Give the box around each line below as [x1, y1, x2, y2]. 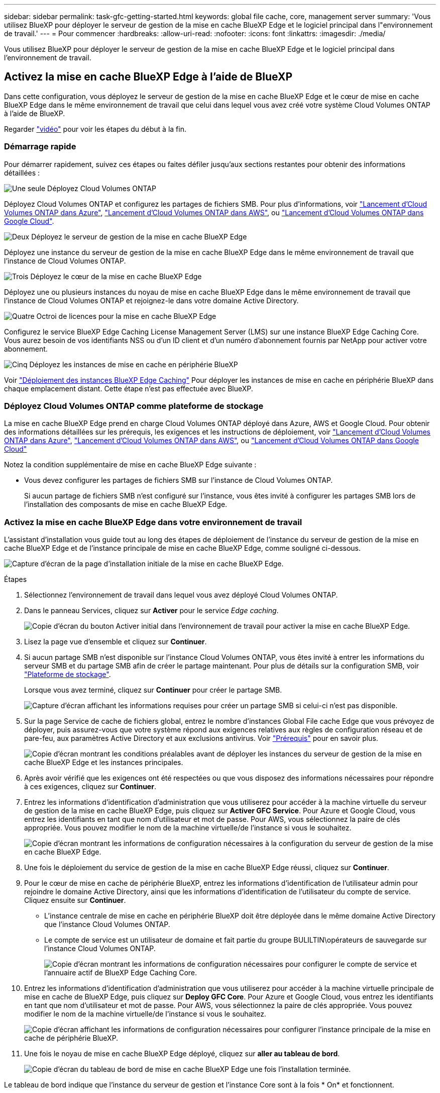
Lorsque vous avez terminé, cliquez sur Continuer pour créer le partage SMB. [24, 686, 282, 695]
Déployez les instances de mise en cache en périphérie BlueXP [29, 360, 238, 369]
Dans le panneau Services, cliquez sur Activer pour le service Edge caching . [24, 606, 279, 615]
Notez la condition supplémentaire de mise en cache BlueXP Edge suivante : [4, 460, 257, 469]
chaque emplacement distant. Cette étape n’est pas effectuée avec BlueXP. [4, 384, 253, 393]
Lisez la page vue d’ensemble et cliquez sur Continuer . [24, 637, 207, 646]
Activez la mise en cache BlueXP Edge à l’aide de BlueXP [4, 70, 293, 83]
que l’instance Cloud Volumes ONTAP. [44, 920, 170, 929]
